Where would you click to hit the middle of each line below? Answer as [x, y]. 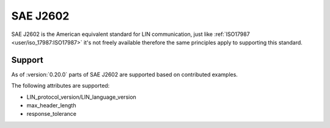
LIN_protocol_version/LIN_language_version [82, 97]
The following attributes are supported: [61, 86]
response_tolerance [51, 114]
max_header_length [51, 105]
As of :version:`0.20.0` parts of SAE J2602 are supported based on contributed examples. [125, 74]
